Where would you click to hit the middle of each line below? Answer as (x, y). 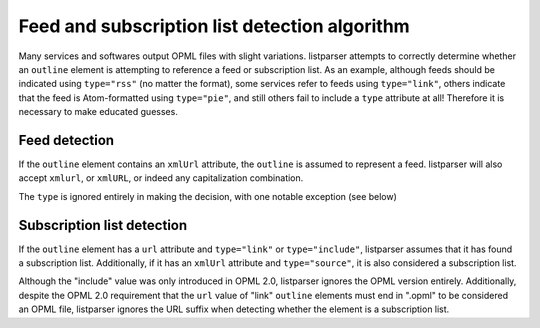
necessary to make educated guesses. (98, 112)
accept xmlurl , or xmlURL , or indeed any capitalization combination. (161, 178)
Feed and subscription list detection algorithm (214, 26)
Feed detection (66, 140)
